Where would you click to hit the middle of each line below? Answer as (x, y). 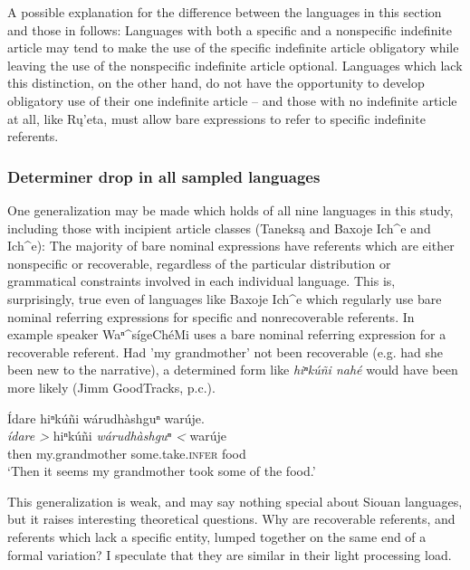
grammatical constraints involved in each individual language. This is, (201, 281)
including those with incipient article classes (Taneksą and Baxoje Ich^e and (219, 228)
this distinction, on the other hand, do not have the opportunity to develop (216, 83)
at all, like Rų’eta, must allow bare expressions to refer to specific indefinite (216, 118)
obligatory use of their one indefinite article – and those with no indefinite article (232, 100)
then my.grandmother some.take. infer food (127, 453)
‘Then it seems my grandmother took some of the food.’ (162, 471)
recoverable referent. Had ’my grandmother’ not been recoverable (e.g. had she (225, 351)
